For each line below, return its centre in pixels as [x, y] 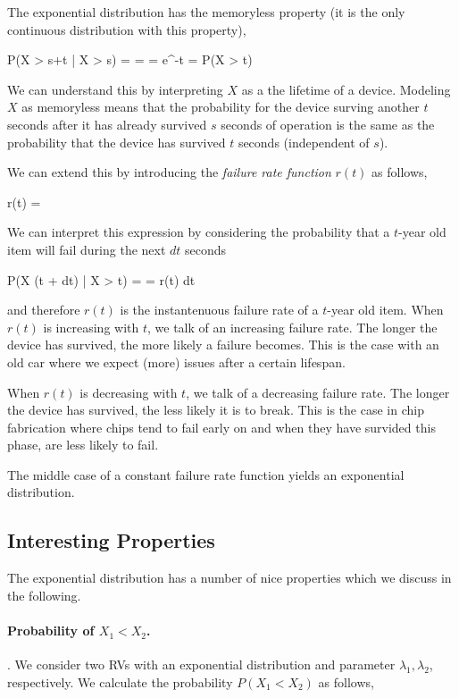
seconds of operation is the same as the [328, 124]
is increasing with [91, 327]
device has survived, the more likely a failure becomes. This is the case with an [223, 345]
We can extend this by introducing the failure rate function [169, 172]
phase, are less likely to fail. [83, 445]
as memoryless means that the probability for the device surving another [221, 107]
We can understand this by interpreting [115, 89]
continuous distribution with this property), [127, 29]
